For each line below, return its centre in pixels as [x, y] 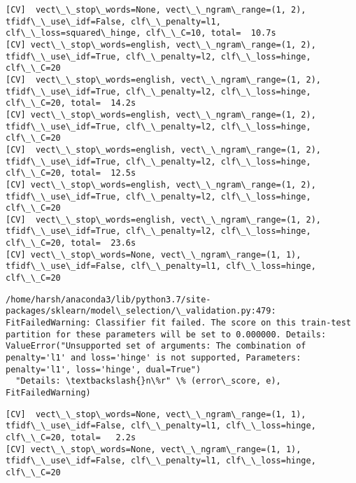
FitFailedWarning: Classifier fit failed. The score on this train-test [178, 323]
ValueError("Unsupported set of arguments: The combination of [156, 346]
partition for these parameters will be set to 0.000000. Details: [166, 334]
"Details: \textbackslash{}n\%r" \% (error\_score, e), [148, 381]
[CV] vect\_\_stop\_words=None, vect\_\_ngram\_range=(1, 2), [156, 10]
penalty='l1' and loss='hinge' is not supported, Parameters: [154, 358]
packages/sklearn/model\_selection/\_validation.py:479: [141, 311]
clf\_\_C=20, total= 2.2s [71, 437]
